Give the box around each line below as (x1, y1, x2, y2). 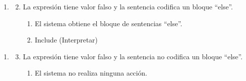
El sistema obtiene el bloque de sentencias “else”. (35, 18, 182, 28)
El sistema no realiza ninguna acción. (35, 68, 147, 78)
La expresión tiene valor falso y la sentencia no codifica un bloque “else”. (23, 51, 243, 61)
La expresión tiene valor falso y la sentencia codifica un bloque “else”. (23, 1, 233, 11)
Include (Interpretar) (35, 35, 98, 45)
